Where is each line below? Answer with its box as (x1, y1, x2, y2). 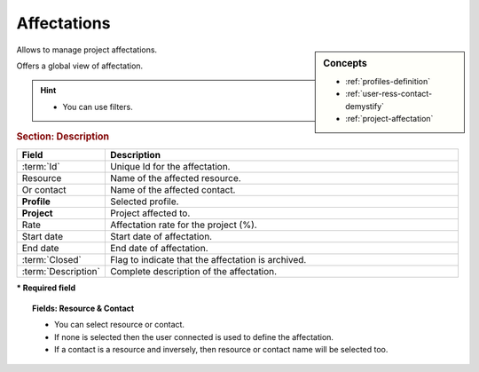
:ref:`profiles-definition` (345, 75, 431, 86)
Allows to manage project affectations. (16, 44, 158, 55)
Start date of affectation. (109, 231, 213, 243)
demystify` (345, 100, 385, 111)
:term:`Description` (21, 265, 101, 278)
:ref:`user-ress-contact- (345, 89, 433, 99)
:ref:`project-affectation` (345, 113, 434, 123)
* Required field (16, 282, 76, 293)
